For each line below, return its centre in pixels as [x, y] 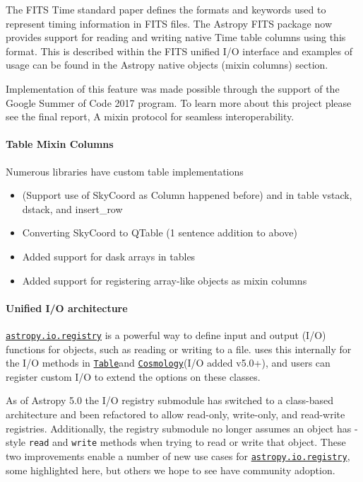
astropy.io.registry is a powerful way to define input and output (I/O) [166, 334]
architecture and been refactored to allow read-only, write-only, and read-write [175, 414]
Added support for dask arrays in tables [109, 256]
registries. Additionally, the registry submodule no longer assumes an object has [179, 428]
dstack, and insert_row [72, 208]
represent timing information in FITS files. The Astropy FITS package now [169, 23]
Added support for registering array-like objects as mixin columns [165, 280]
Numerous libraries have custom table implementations [125, 171]
